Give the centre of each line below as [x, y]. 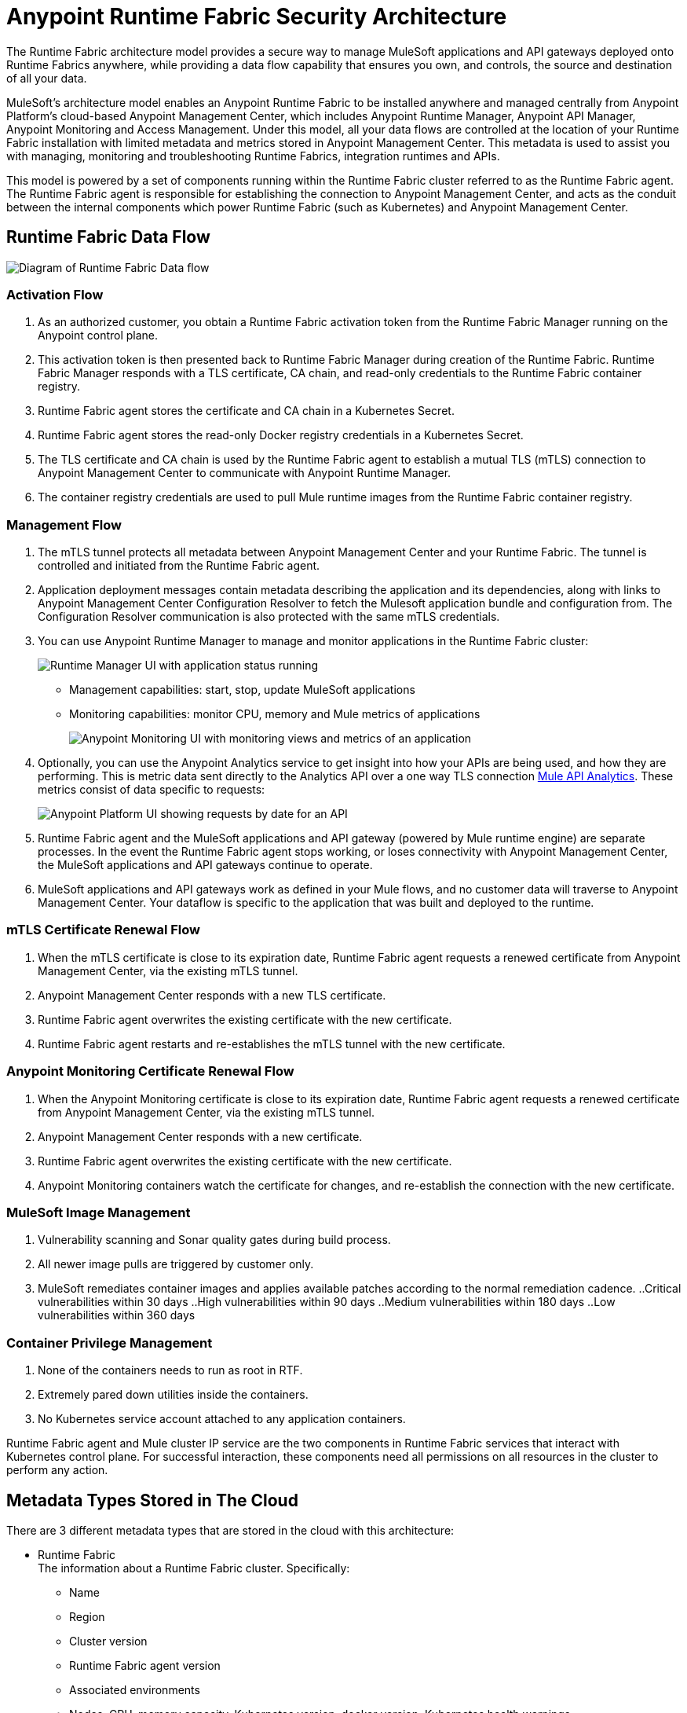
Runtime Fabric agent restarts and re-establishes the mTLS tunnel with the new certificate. [272, 1044]
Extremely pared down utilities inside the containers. [173, 1395]
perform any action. [57, 1470]
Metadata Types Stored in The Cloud [152, 1500]
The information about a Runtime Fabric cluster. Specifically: [194, 1568]
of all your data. [47, 78]
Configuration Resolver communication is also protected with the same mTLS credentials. [269, 617]
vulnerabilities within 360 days [117, 1315]
